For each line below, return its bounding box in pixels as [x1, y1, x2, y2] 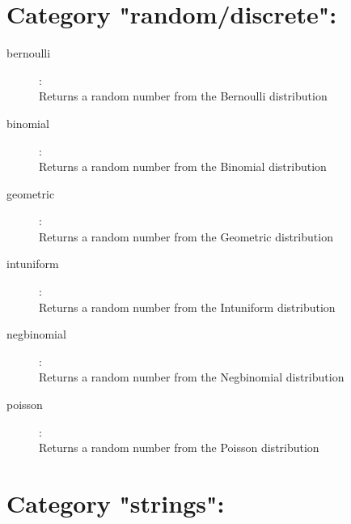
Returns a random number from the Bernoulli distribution [39, 87, 328, 104]
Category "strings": [6, 487, 225, 519]
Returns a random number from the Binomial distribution [39, 158, 327, 175]
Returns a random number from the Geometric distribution [39, 228, 333, 245]
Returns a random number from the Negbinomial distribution [39, 369, 345, 386]
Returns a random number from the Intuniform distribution [39, 298, 336, 315]
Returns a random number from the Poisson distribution [39, 439, 319, 456]
